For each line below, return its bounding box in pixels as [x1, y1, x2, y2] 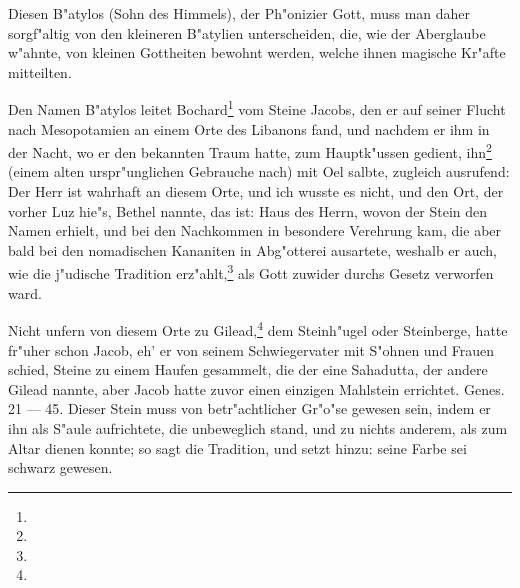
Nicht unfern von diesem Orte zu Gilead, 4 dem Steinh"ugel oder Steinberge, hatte [8, 317, 508, 340]
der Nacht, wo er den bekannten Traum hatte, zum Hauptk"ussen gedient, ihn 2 [8, 139, 492, 162]
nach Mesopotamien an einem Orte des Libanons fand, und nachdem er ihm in [8, 118, 490, 139]
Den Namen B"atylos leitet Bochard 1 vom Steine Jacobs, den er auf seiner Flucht [8, 96, 506, 120]
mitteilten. [8, 61, 72, 82]
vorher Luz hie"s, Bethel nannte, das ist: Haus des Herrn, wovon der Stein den [8, 200, 488, 221]
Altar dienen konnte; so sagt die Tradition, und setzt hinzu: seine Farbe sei [8, 437, 467, 458]
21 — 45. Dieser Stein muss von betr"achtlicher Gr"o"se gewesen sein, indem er [8, 398, 491, 419]
